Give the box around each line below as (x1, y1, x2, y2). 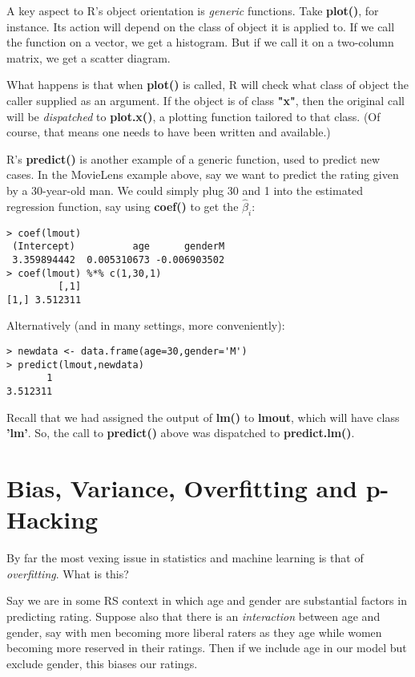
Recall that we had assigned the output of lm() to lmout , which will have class (6, 408, 400, 425)
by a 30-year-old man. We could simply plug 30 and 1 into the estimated (6, 181, 364, 198)
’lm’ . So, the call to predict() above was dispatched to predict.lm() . (6, 424, 355, 441)
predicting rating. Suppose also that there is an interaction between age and (6, 607, 381, 624)
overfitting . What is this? (6, 565, 129, 582)
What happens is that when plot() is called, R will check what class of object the (6, 76, 409, 93)
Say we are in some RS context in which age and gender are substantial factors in (6, 592, 407, 609)
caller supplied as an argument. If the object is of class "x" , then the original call (6, 91, 405, 108)
